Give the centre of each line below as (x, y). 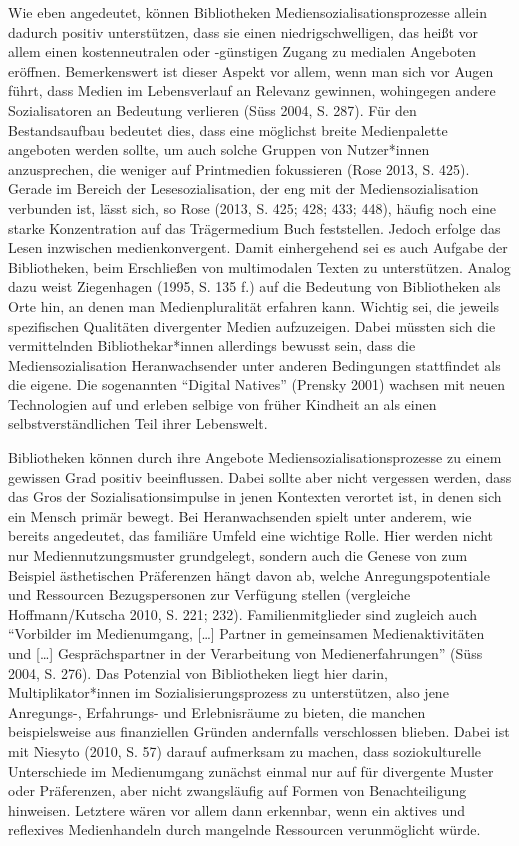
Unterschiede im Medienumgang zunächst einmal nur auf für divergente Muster (251, 770)
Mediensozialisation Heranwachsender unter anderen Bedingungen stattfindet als (254, 364)
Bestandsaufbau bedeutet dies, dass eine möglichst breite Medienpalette (228, 129)
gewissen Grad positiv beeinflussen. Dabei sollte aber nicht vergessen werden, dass (260, 476)
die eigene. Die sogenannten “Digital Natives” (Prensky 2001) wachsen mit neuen (257, 384)
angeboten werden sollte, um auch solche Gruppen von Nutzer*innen (219, 149)
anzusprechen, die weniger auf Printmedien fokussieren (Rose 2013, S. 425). (239, 168)
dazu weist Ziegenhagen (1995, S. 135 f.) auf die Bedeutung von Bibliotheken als (254, 286)
